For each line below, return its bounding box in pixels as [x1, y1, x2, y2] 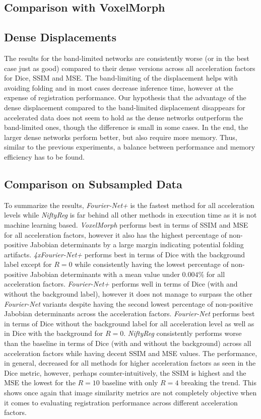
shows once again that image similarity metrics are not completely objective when [4, 387, 257, 397]
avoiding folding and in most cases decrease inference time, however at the [4, 82, 233, 93]
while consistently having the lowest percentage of [75, 259, 229, 269]
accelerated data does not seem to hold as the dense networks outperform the [4, 112, 243, 122]
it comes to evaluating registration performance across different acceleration [4, 397, 238, 407]
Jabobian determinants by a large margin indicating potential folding [30, 239, 244, 250]
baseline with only [102, 377, 158, 388]
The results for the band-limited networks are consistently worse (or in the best [4, 52, 249, 63]
